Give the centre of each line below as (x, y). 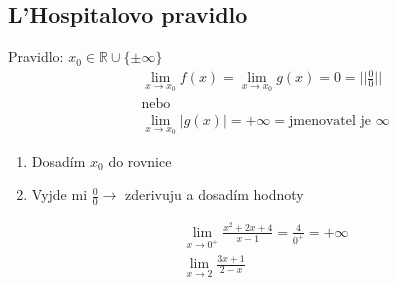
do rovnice (140, 160)
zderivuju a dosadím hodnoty (214, 194)
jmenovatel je (330, 121)
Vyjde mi (59, 194)
